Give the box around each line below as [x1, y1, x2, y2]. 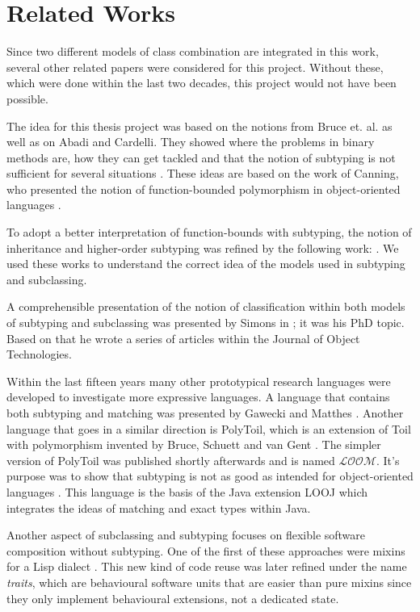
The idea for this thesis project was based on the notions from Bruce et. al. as [6, 117, 393, 134]
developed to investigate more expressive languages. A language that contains [6, 388, 390, 405]
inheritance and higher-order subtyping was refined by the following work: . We [6, 239, 399, 256]
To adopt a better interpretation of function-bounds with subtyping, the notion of [6, 224, 412, 241]
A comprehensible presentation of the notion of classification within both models [6, 298, 405, 315]
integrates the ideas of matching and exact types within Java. [6, 499, 311, 516]
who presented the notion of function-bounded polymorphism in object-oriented [6, 180, 401, 197]
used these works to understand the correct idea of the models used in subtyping [6, 255, 405, 272]
